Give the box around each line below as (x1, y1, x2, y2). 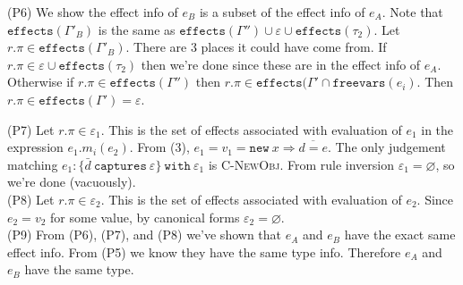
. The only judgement (327, 138, 446, 156)
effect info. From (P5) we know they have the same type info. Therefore (7, 242, 401, 261)
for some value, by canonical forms (50, 207, 240, 226)
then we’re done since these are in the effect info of (141, 54, 421, 73)
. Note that (382, 3, 443, 21)
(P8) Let (7, 189, 55, 208)
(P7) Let (7, 120, 55, 138)
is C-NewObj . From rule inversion (208, 155, 395, 173)
